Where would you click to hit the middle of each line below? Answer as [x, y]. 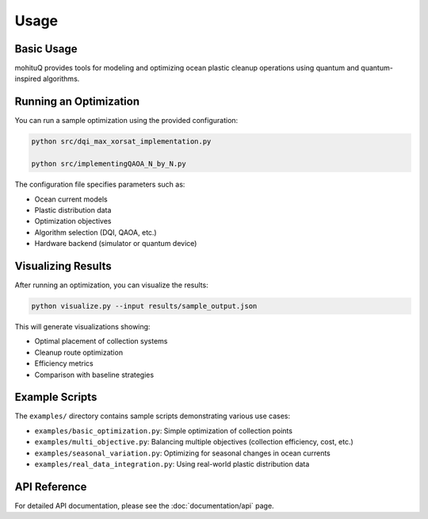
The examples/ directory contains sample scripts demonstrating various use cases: [153, 416]
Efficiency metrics [64, 363]
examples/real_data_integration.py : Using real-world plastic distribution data [172, 463]
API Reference [51, 487]
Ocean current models [71, 199]
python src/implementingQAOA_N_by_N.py [109, 164]
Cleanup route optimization [78, 352]
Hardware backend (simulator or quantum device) [116, 244]
